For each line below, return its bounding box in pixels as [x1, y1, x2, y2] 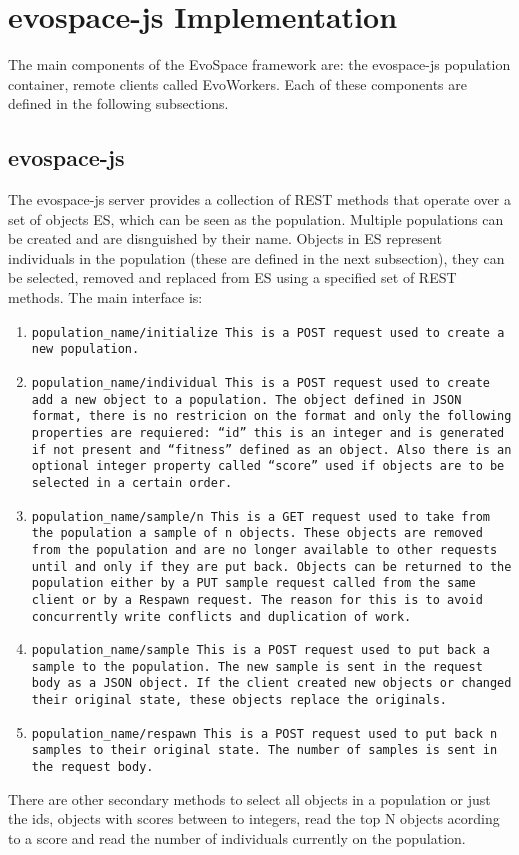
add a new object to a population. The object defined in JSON [31, 392, 462, 407]
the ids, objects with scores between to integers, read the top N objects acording [8, 808, 500, 829]
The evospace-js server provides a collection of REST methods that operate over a [8, 189, 511, 210]
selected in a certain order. [31, 475, 233, 490]
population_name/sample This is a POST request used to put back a [31, 643, 490, 658]
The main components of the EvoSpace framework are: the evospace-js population [8, 54, 511, 75]
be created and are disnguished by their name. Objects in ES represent [8, 228, 442, 249]
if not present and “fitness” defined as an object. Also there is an [31, 442, 512, 457]
